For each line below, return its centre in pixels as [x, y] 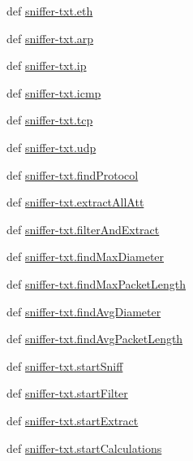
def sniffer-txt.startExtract [73, 420]
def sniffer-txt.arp [50, 38]
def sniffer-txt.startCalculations [84, 448]
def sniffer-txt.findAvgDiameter [84, 311]
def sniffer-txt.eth [50, 11]
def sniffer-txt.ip [47, 65]
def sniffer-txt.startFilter [67, 393]
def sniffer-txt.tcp [50, 120]
